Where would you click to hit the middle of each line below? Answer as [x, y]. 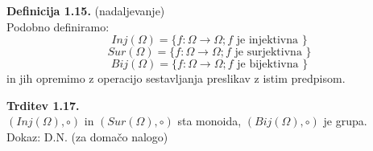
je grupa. [345, 121]
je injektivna [267, 41]
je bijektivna [268, 65]
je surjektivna [268, 53]
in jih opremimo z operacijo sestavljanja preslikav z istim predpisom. [176, 78]
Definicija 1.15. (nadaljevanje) [86, 10]
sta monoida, [209, 121]
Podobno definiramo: [58, 26]
